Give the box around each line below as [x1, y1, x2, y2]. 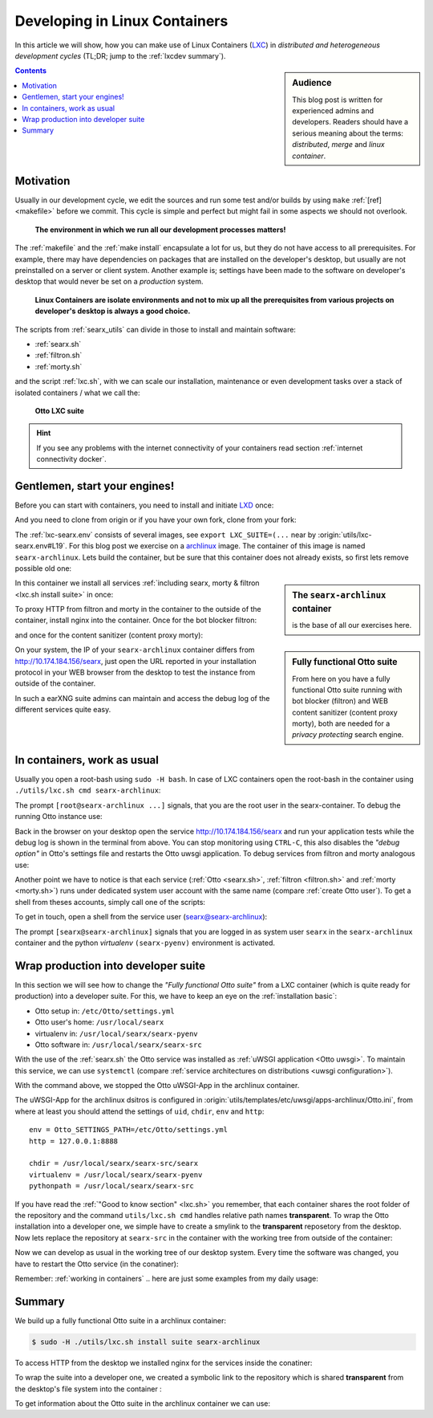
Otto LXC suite [34, 405, 84, 415]
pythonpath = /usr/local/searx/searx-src [29, 1181, 194, 1191]
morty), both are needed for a [292, 719, 391, 728]
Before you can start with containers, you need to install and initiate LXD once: [14, 500, 274, 510]
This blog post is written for [292, 95, 383, 104]
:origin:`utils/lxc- [318, 530, 372, 540]
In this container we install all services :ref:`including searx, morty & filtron [14, 578, 260, 588]
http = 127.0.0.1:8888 [29, 1136, 119, 1146]
